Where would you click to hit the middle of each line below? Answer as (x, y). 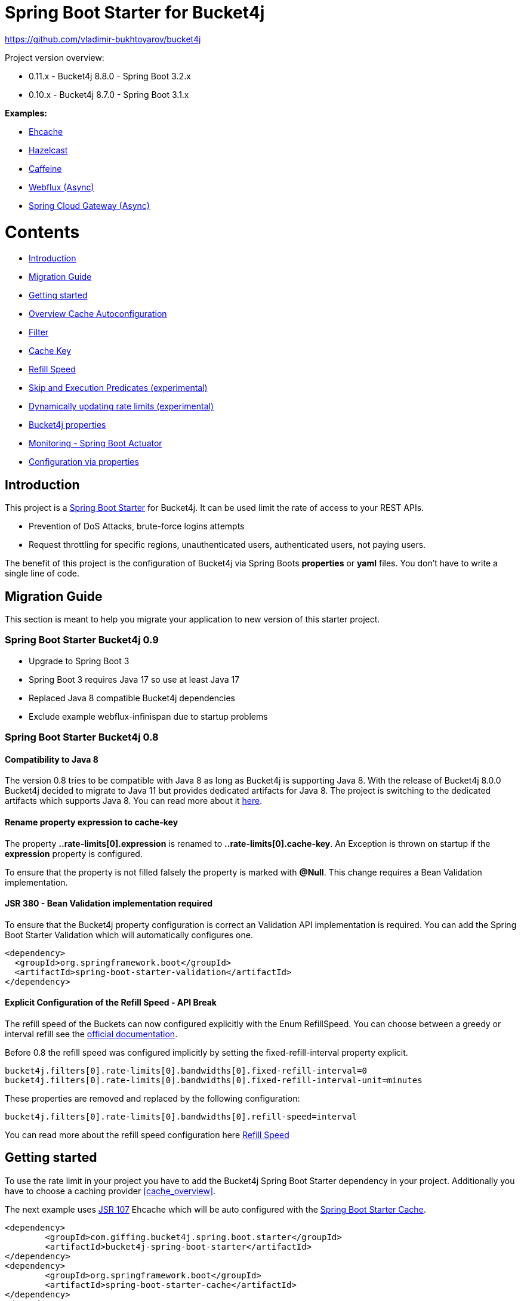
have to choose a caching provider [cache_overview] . (110, 1191)
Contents (42, 232)
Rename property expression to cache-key (92, 822)
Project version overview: (55, 57)
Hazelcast (48, 150)
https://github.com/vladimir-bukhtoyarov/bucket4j (103, 39)
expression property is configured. (74, 853)
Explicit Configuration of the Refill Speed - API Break (111, 1003)
